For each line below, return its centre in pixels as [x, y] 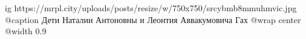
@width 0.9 [26, 31]
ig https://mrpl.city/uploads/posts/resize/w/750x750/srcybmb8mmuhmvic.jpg [151, 8]
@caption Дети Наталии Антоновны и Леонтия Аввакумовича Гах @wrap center [153, 19]
